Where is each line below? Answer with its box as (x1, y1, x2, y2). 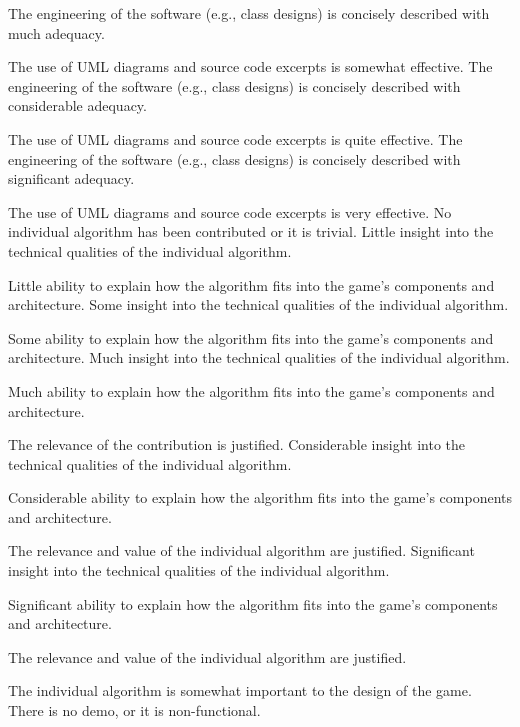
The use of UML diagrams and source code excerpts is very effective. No (8, 201, 452, 222)
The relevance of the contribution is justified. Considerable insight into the (8, 434, 466, 455)
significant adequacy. (8, 168, 135, 189)
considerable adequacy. (8, 95, 147, 116)
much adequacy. (8, 22, 105, 43)
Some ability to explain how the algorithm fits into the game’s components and (8, 327, 494, 348)
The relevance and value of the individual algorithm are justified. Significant (8, 540, 475, 561)
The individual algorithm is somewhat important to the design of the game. (8, 680, 472, 701)
